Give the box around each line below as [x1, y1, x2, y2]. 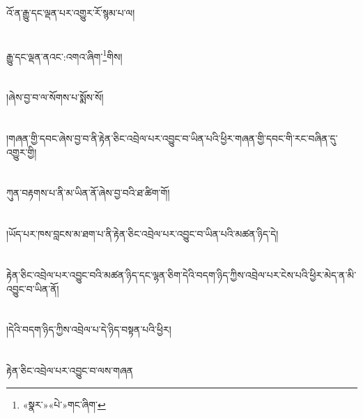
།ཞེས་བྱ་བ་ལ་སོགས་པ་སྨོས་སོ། [6, 90, 104, 105]
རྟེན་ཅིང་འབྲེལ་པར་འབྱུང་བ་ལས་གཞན [6, 363, 134, 378]
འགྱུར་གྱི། [6, 144, 37, 159]
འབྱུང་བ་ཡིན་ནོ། [6, 281, 59, 296]
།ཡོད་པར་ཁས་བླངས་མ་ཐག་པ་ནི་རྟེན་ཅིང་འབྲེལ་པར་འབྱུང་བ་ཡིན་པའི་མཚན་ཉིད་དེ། [6, 227, 279, 241]
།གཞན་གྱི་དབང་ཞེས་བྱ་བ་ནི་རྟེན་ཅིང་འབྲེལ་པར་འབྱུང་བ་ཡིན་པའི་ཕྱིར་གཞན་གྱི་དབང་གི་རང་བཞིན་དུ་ [6, 131, 338, 145]
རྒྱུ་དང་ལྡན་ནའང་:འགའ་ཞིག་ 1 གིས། [6, 47, 123, 63]
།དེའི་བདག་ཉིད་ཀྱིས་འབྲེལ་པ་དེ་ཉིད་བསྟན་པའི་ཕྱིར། [6, 322, 171, 337]
